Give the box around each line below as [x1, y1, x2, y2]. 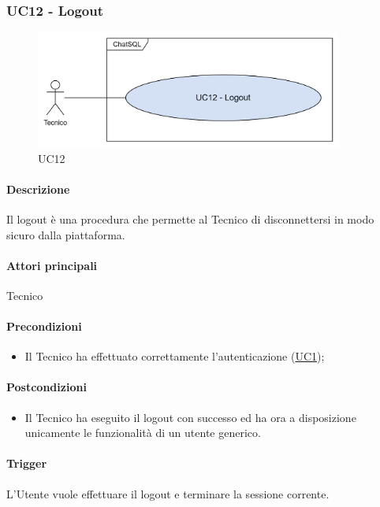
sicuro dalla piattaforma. [6, 226, 125, 242]
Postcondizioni [6, 379, 87, 395]
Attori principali [6, 257, 98, 273]
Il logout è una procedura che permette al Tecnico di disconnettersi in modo [6, 210, 374, 227]
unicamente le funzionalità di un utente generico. [24, 424, 261, 441]
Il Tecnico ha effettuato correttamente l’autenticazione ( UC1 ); [24, 348, 325, 365]
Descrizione [6, 180, 70, 197]
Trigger [6, 455, 47, 472]
